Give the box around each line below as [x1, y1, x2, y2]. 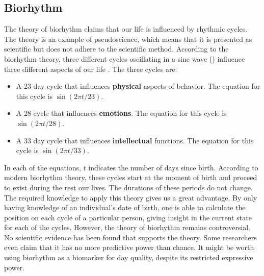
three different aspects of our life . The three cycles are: [4, 63, 177, 74]
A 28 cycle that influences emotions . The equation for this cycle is [16, 108, 227, 118]
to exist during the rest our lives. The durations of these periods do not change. [4, 182, 253, 192]
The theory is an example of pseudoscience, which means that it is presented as [4, 33, 252, 44]
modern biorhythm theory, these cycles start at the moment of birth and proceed [4, 172, 257, 183]
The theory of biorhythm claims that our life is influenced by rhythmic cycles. [4, 23, 248, 34]
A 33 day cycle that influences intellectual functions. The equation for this [16, 135, 254, 145]
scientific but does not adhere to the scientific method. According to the [4, 43, 229, 54]
